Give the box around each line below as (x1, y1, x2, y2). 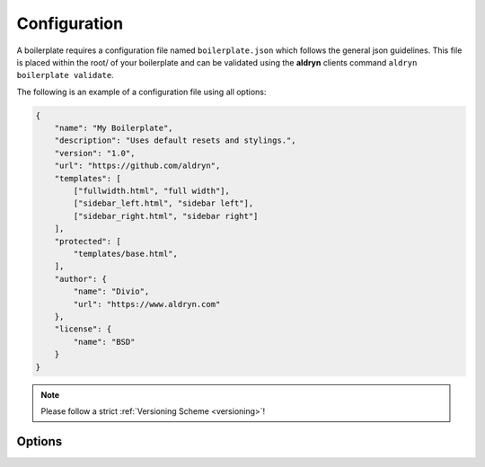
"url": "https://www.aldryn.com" (73, 299, 221, 309)
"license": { (54, 324, 112, 334)
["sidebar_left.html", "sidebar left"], (73, 198, 254, 208)
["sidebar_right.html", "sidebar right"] (73, 211, 259, 221)
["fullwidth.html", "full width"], (73, 186, 231, 197)
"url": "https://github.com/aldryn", (54, 161, 221, 171)
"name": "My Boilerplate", (54, 123, 174, 134)
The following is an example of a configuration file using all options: (16, 86, 267, 97)
